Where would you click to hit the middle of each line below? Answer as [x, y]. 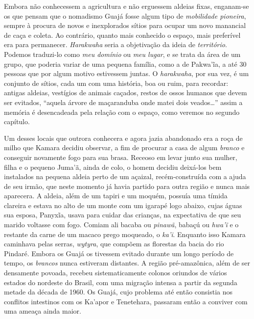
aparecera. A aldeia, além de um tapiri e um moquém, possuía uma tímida [116, 196]
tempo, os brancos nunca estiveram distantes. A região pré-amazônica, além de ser [127, 263]
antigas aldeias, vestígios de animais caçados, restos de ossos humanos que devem [126, 93]
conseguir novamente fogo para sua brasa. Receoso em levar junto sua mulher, [121, 157]
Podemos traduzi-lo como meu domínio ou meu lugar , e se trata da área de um [122, 54]
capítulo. [17, 121]
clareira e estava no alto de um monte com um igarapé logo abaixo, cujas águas [123, 205]
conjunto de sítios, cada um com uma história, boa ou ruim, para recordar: [116, 83]
